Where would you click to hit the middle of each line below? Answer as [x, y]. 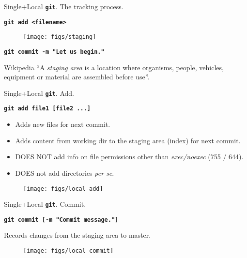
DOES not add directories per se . [65, 173]
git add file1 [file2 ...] [47, 109]
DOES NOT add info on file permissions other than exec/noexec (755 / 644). [129, 157]
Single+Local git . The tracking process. [64, 6]
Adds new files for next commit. [63, 124]
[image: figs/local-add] [63, 189]
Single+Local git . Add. [39, 93]
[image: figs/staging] [60, 37]
